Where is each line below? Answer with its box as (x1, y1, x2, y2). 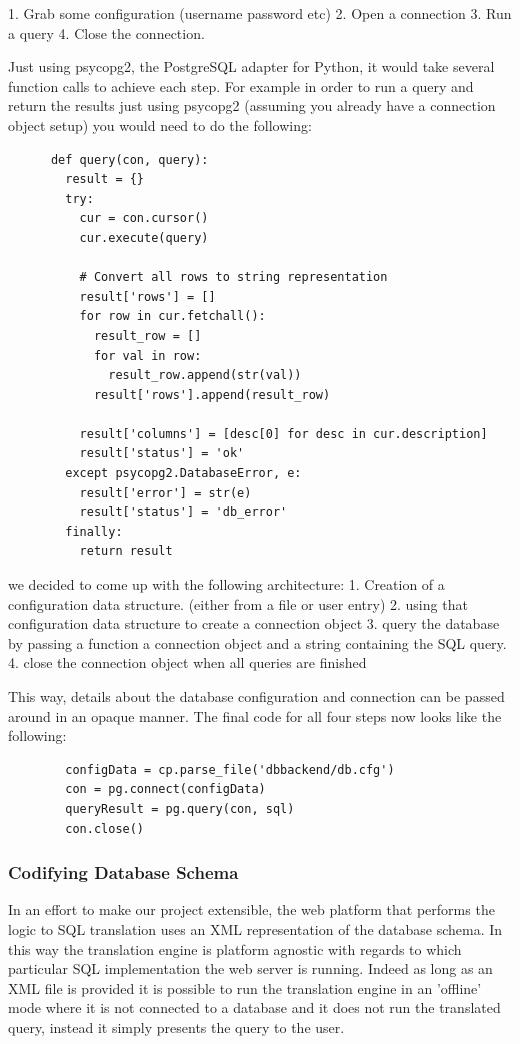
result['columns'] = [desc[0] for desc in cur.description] (79, 426, 488, 441)
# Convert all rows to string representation (79, 270, 388, 285)
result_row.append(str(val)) (108, 368, 302, 383)
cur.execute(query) (79, 230, 209, 245)
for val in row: (93, 348, 202, 363)
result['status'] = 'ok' (79, 446, 245, 461)
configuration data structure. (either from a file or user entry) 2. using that (8, 593, 468, 614)
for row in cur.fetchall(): (79, 309, 266, 324)
